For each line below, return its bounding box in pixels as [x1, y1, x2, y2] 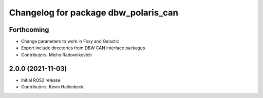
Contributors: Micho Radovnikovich [21, 52, 92, 57]
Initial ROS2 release [21, 77, 61, 83]
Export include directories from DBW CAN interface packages [21, 45, 146, 51]
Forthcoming [9, 26, 49, 34]
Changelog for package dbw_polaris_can [9, 7, 179, 18]
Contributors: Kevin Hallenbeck [21, 84, 84, 90]
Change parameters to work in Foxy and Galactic [21, 39, 119, 44]
